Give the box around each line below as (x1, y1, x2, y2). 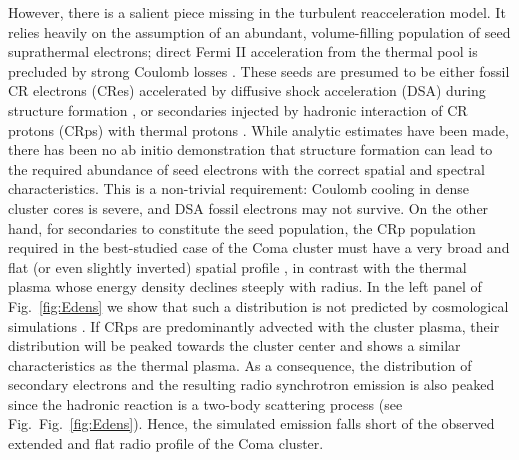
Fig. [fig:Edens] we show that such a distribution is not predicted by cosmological (8, 295, 509, 316)
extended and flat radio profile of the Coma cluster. (8, 433, 324, 454)
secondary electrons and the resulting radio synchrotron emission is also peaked (8, 374, 495, 395)
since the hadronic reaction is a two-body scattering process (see (8, 393, 403, 414)
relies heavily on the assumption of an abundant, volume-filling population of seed (8, 21, 511, 42)
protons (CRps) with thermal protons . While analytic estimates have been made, (8, 119, 509, 140)
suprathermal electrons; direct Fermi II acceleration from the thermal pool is (8, 41, 478, 62)
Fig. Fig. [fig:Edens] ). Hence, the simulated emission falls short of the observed (8, 413, 495, 434)
